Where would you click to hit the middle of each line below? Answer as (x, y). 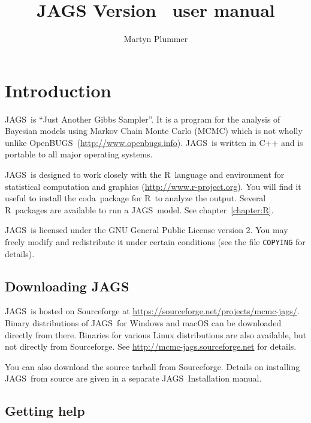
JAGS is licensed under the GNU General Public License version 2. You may (147, 230)
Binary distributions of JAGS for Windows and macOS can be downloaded (143, 323)
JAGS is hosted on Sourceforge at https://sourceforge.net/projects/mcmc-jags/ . (152, 311)
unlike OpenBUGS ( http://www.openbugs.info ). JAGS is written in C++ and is (154, 142)
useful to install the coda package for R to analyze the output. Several (135, 198)
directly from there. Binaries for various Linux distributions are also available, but (156, 334)
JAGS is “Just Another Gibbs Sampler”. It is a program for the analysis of (143, 119)
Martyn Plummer (156, 39)
